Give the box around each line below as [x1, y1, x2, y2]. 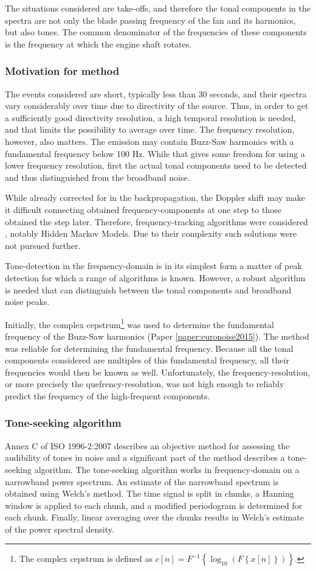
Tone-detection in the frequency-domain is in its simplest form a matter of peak [5, 259, 302, 272]
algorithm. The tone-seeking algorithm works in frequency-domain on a [34, 463, 300, 475]
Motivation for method [5, 63, 120, 79]
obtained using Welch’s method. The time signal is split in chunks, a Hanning [5, 487, 294, 500]
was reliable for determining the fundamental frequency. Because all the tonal [5, 342, 294, 354]
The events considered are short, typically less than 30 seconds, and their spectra [5, 87, 307, 100]
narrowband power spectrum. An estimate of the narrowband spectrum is [5, 475, 279, 488]
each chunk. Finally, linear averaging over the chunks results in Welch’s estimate [5, 511, 304, 524]
